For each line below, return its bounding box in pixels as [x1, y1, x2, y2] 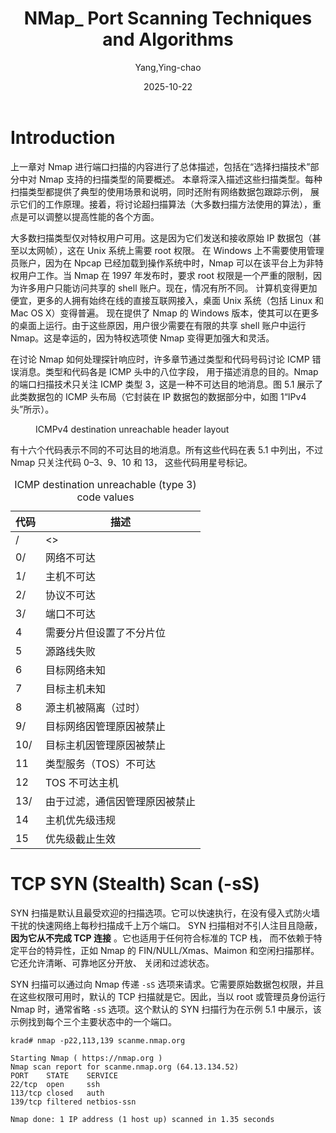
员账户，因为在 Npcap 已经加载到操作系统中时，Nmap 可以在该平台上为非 [10, 257, 315, 269]
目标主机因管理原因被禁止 [45, 738, 167, 752]
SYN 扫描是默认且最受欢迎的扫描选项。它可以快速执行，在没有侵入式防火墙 [10, 907, 320, 919]
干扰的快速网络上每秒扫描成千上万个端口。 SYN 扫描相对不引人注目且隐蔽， [10, 919, 323, 931]
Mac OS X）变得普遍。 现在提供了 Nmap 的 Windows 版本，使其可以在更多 [10, 307, 320, 319]
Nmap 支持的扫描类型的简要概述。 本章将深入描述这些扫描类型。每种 [38, 173, 323, 185]
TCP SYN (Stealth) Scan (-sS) [10, 872, 260, 895]
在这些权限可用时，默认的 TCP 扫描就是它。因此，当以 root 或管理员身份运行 [10, 990, 326, 1002]
